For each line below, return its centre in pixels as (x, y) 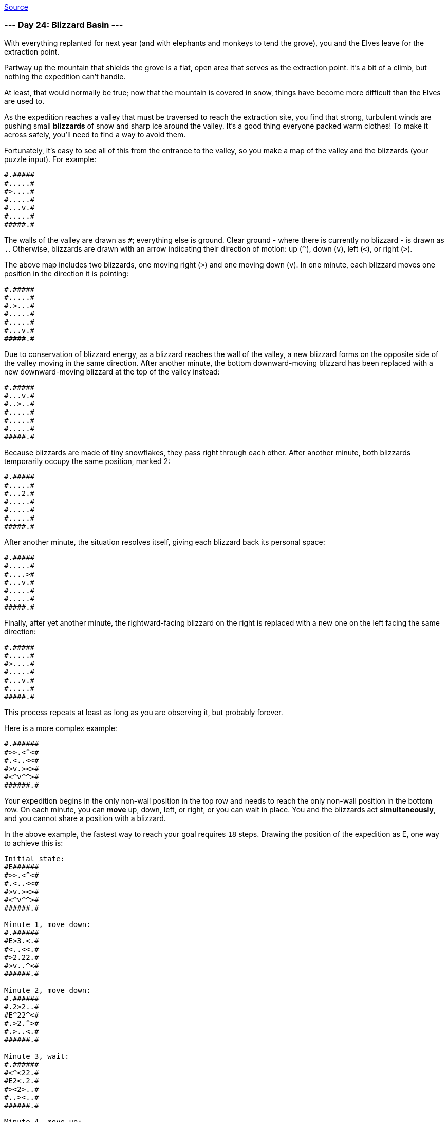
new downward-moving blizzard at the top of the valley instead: (112, 371)
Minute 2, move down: (48, 990)
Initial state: (35, 858)
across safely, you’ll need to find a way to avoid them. (95, 134)
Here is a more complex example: (61, 728)
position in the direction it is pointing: (67, 273)
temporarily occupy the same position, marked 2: (87, 461)
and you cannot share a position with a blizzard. (85, 818)
